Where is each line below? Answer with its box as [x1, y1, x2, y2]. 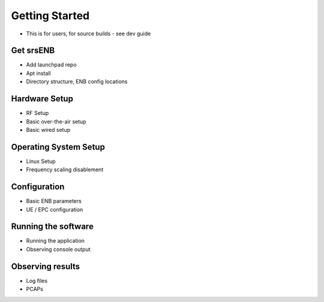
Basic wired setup [26, 126, 71, 133]
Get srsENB [11, 46, 55, 56]
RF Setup [26, 110, 49, 117]
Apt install [26, 70, 51, 77]
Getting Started [11, 9, 90, 22]
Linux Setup [26, 158, 56, 165]
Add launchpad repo [26, 61, 77, 68]
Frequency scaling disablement [26, 166, 104, 173]
